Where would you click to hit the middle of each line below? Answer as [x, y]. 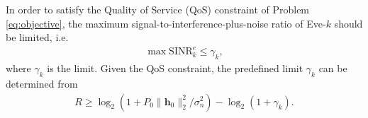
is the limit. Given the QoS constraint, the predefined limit [175, 68]
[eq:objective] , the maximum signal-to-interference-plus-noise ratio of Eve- [166, 23]
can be [333, 68]
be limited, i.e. [37, 37]
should [349, 23]
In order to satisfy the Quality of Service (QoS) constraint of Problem [158, 9]
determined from [42, 83]
